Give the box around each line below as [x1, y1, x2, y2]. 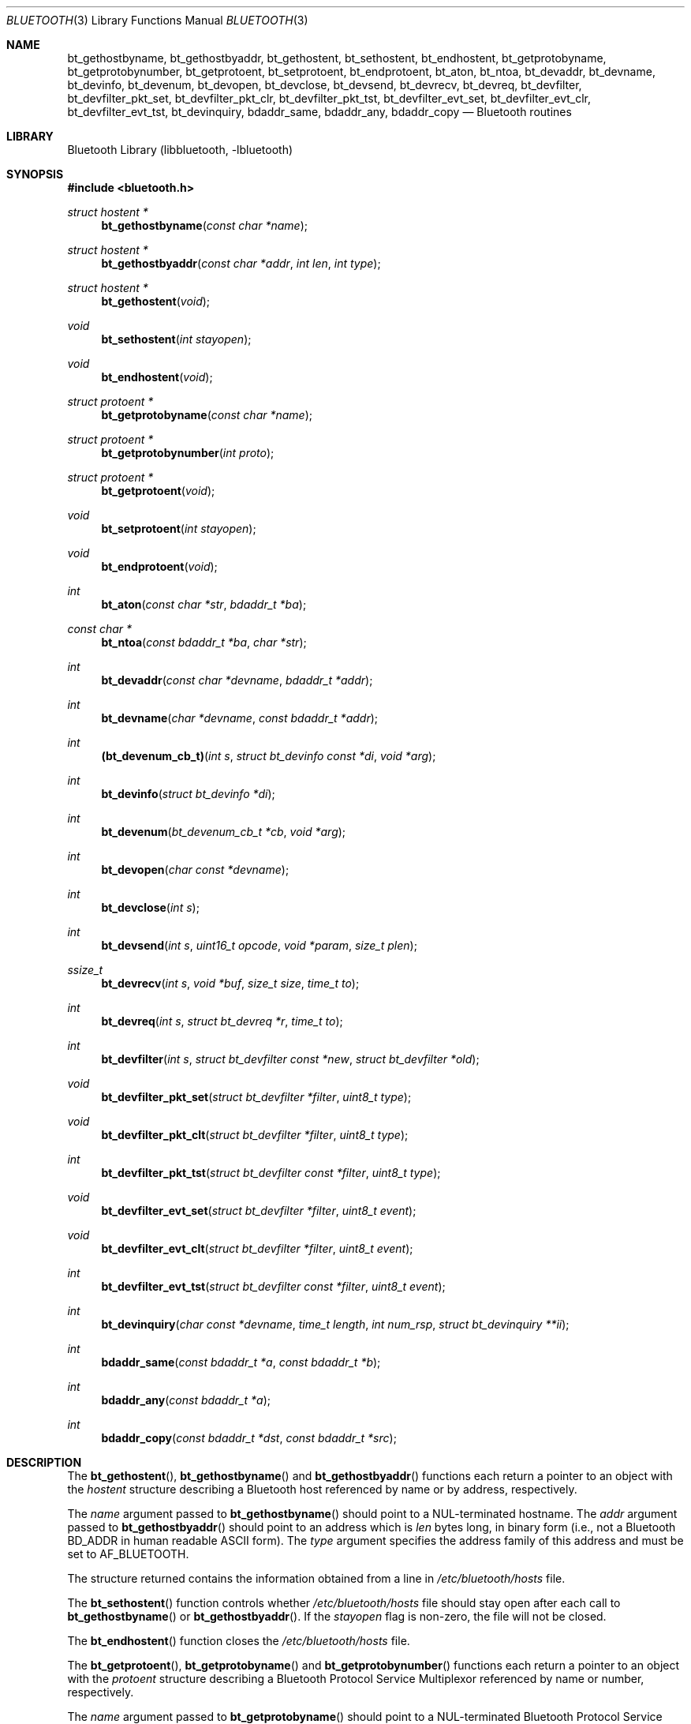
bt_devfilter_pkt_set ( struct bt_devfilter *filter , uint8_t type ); [101, 1090, 412, 1104]
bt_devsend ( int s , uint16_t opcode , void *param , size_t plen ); [101, 939, 417, 952]
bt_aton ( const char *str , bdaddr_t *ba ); [101, 598, 307, 611]
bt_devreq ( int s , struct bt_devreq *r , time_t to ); [101, 1014, 343, 1028]
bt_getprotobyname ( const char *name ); [101, 408, 312, 422]
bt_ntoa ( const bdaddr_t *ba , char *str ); [101, 635, 307, 649]
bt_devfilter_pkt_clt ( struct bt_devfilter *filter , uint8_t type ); [101, 1128, 409, 1141]
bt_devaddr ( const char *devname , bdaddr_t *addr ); [101, 673, 373, 687]
